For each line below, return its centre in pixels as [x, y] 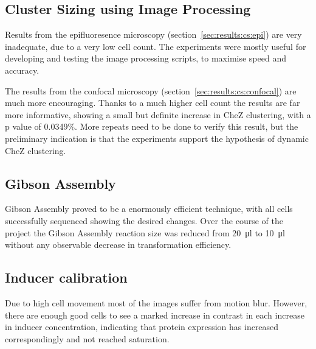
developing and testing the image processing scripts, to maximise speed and [146, 58]
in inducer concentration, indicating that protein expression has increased [142, 327]
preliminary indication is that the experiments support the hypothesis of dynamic [157, 138]
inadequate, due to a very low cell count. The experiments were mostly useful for [156, 46]
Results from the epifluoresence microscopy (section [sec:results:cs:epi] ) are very [153, 34]
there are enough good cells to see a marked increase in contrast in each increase [155, 315]
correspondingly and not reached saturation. [87, 338]
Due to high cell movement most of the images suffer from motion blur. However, [156, 302]
